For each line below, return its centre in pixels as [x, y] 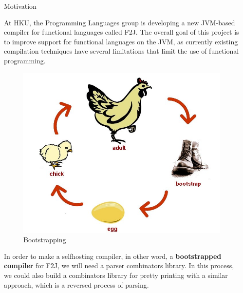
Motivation [20, 6]
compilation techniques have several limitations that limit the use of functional [121, 51]
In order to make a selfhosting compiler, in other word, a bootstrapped [113, 256]
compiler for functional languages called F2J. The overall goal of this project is [121, 32]
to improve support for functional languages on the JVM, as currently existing [121, 41]
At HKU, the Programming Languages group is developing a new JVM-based [120, 22]
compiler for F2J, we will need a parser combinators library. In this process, [119, 265]
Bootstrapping [45, 240]
